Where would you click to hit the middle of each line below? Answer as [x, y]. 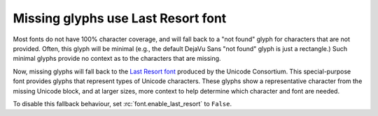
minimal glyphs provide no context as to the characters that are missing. [117, 59]
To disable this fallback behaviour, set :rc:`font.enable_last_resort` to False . [122, 103]
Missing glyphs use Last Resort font [120, 18]
